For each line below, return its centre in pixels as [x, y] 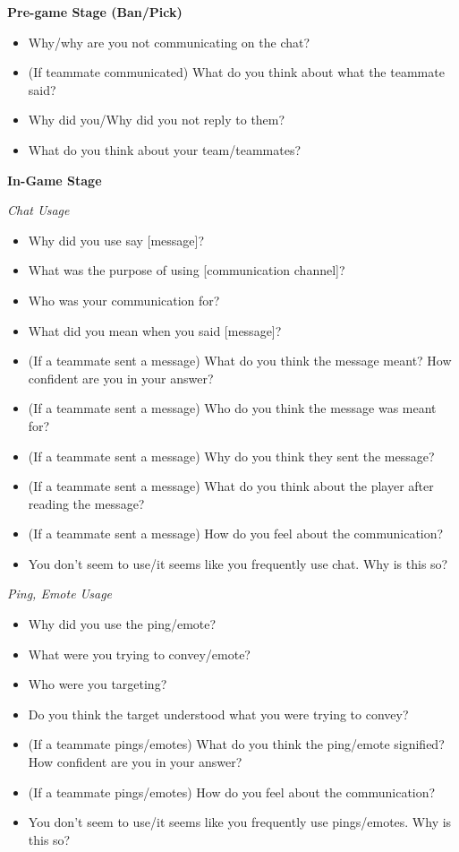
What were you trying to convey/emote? [139, 654]
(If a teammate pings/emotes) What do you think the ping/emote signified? [236, 744]
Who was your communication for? [124, 300]
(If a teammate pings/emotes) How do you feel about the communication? [232, 792]
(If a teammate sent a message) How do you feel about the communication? [236, 534]
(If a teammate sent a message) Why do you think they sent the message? [231, 456]
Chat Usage [38, 210]
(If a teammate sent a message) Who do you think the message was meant [232, 408]
